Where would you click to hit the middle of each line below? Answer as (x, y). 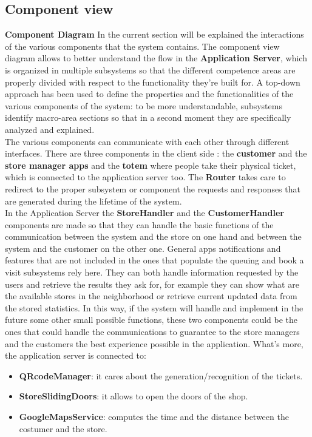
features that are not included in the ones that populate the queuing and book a (154, 260)
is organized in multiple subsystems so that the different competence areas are (150, 69)
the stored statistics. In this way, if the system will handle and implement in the (154, 307)
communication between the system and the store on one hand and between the (153, 236)
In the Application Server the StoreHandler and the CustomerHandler (144, 213)
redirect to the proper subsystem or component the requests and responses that (153, 188)
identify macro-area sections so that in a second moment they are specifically (148, 117)
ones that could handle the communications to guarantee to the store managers (152, 332)
